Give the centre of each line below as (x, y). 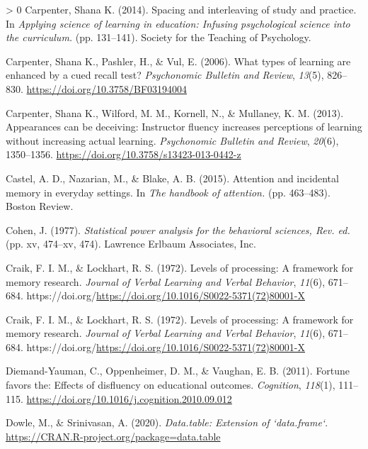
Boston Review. (40, 206)
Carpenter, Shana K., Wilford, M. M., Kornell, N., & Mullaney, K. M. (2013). (175, 112)
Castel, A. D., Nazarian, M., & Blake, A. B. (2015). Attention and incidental (172, 178)
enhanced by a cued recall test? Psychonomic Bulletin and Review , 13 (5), (165, 75)
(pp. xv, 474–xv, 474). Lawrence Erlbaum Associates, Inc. (131, 244)
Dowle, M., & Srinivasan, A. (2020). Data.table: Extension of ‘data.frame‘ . (167, 422)
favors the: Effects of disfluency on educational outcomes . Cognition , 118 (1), (171, 385)
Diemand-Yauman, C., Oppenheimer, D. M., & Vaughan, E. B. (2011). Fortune (178, 371)
